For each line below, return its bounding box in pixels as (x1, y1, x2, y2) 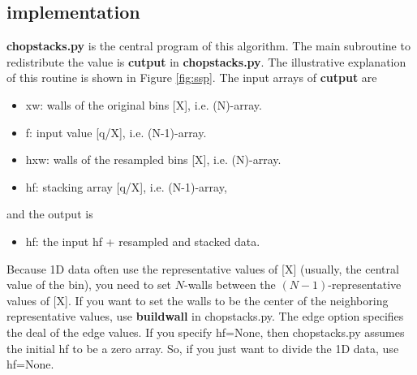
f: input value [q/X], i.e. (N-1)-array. (25, 123, 207, 140)
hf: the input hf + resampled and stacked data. (25, 232, 260, 249)
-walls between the (183, 276, 276, 293)
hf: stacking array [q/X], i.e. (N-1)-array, (25, 178, 227, 195)
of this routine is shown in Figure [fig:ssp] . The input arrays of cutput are (6, 69, 377, 86)
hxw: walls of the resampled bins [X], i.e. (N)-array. (25, 151, 282, 168)
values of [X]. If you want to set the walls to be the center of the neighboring (6, 291, 389, 308)
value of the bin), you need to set (6, 276, 172, 293)
